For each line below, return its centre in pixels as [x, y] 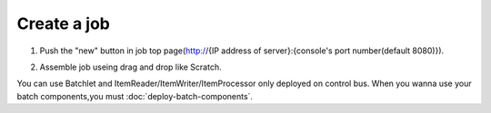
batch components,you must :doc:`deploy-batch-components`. [135, 96]
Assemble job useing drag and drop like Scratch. [130, 67]
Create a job [64, 24]
